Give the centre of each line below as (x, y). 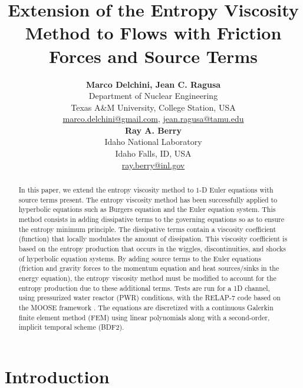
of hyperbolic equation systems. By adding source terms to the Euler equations (140, 258)
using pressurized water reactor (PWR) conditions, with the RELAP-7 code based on (149, 298)
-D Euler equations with (236, 190)
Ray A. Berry (153, 130)
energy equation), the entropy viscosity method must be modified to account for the (147, 278)
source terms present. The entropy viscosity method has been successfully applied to (148, 199)
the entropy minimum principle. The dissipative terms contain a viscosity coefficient (147, 229)
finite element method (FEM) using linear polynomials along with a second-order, (144, 317)
